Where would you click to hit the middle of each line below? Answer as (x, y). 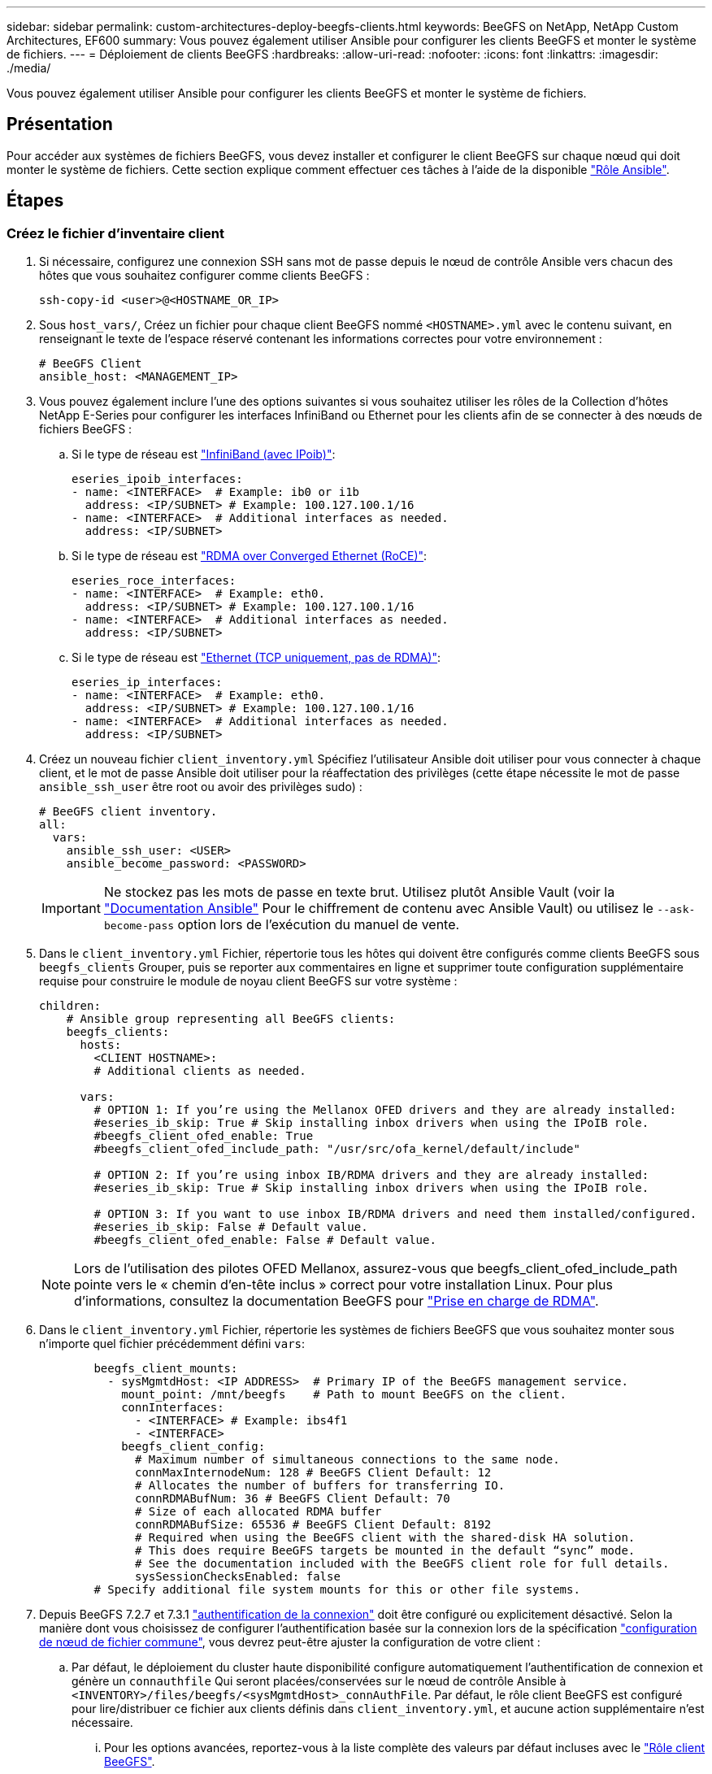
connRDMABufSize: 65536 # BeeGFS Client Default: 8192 (313, 1525)
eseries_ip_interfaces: (147, 683)
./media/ (29, 68)
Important (71, 909)
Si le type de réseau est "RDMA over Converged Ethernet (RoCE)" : (250, 556)
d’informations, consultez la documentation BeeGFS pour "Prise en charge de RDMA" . (336, 1301)
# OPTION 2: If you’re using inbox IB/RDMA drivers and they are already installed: (371, 1175)
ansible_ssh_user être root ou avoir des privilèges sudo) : (201, 787)
